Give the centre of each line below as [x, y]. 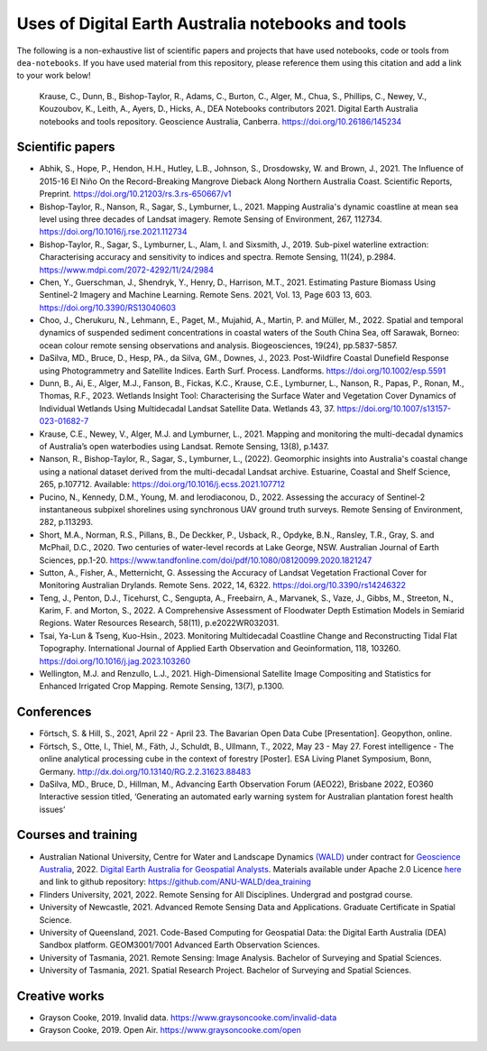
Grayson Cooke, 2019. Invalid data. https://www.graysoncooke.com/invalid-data [188, 1018]
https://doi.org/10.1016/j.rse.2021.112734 [113, 232]
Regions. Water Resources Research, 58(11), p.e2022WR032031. [159, 623]
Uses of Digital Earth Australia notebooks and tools [211, 23]
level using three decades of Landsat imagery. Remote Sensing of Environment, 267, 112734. [211, 219]
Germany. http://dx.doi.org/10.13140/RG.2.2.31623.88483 [145, 771]
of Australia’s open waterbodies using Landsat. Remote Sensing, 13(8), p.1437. [184, 446]
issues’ [52, 809]
